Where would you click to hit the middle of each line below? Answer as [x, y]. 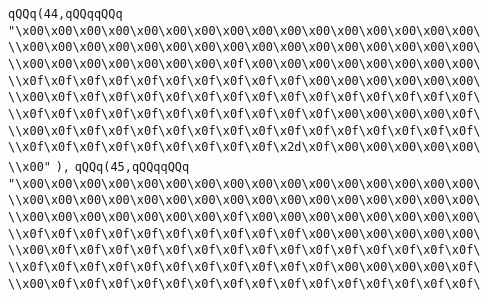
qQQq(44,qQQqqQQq [65, 14]
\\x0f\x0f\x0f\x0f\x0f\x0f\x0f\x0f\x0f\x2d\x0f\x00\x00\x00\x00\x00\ [244, 147]
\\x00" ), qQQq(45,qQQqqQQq [99, 166]
